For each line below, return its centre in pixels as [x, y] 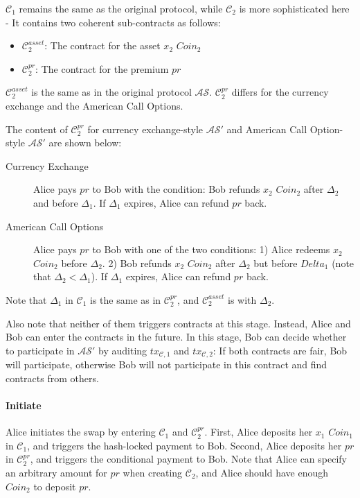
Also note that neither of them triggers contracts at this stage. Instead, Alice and [178, 323]
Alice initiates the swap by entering [81, 432]
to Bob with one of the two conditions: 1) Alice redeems [211, 249]
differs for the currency [280, 92]
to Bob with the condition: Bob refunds [176, 189]
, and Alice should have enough [262, 472]
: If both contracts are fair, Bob [280, 350]
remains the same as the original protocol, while [121, 8]
